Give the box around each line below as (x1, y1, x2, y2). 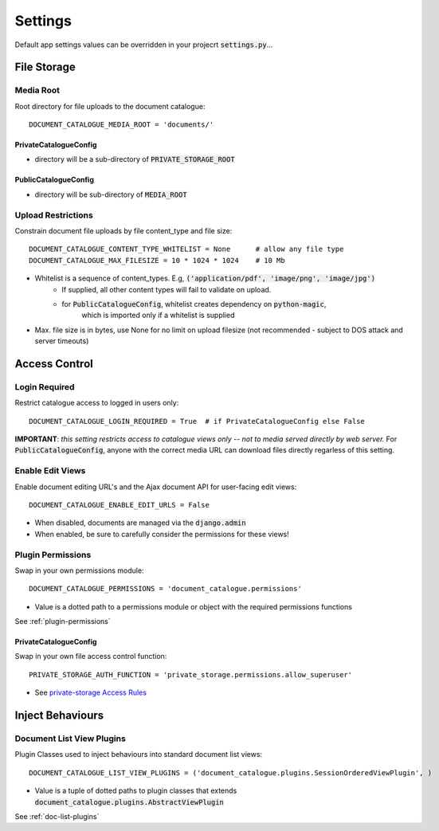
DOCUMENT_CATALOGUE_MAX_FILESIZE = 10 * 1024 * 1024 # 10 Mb (29, 256, 286, 265)
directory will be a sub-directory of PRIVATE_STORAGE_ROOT (34, 155, 235, 164)
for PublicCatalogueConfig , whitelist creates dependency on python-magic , (61, 299, 327, 308)
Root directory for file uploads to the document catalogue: (14, 101, 206, 111)
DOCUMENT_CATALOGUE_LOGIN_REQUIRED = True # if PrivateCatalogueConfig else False (29, 417, 366, 425)
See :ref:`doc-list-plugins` (14, 811, 100, 821)
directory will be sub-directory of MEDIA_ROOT (34, 190, 187, 199)
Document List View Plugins (14, 733, 127, 744)
